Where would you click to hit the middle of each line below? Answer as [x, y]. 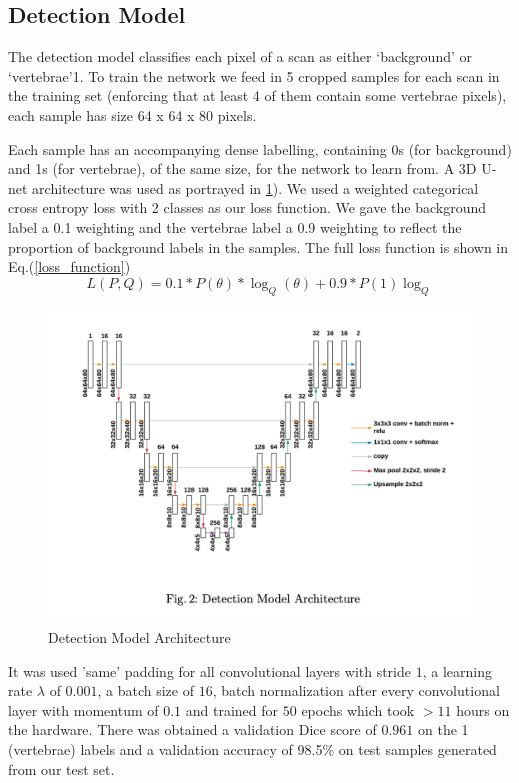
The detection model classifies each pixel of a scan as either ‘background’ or [240, 56]
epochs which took [358, 709]
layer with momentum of [83, 709]
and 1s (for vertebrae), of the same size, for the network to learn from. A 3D [242, 168]
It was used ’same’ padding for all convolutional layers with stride [210, 670]
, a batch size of [146, 690]
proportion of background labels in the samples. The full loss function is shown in [258, 246]
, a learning [457, 670]
